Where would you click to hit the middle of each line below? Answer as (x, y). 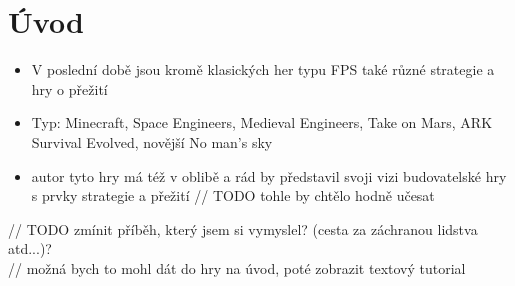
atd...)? (30, 248)
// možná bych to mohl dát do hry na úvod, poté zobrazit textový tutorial (237, 267)
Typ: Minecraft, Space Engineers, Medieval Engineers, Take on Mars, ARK (262, 122)
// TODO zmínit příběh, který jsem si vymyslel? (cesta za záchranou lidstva (243, 228)
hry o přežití (69, 88)
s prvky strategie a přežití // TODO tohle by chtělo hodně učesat (233, 195)
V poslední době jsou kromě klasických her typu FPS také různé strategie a (263, 69)
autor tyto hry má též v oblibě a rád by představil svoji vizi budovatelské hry (269, 175)
